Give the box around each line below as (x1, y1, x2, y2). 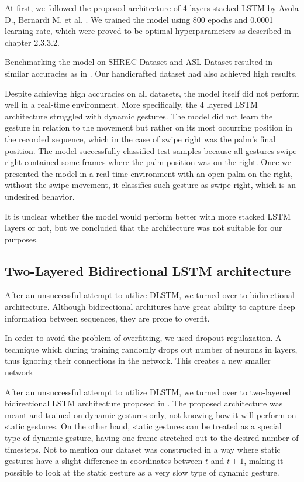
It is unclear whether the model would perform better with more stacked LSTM (5, 210, 291, 222)
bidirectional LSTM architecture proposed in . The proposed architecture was (5, 397, 283, 409)
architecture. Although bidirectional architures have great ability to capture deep (5, 300, 295, 313)
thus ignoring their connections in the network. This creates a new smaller (5, 354, 271, 367)
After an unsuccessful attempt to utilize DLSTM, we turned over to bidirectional (5, 289, 295, 301)
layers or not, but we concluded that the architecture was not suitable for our (5, 221, 282, 234)
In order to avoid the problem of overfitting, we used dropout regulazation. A (5, 331, 282, 344)
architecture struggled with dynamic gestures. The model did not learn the (5, 110, 273, 122)
